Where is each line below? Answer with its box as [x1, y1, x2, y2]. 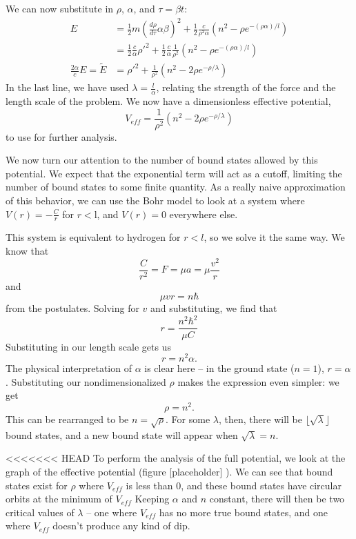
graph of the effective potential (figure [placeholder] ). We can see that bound [6, 464, 333, 479]
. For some [166, 412, 210, 427]
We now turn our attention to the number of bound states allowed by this [6, 153, 318, 167]
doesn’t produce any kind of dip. [52, 518, 190, 533]
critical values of [6, 504, 75, 519]
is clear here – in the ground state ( [144, 361, 295, 375]
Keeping [135, 491, 170, 506]
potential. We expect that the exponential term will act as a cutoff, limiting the [6, 166, 342, 180]
